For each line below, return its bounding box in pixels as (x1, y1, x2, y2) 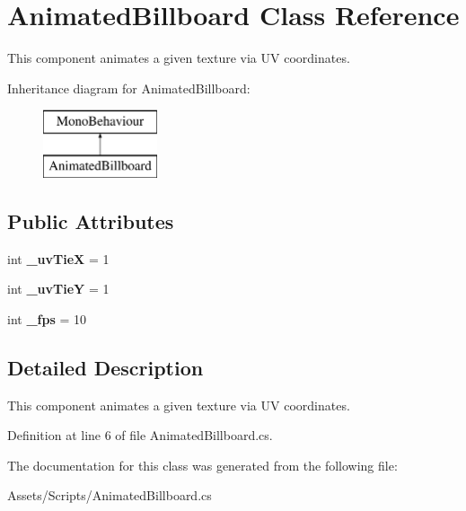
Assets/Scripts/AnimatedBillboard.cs (7, 486, 212, 505)
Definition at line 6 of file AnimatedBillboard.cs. (7, 426, 273, 445)
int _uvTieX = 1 (7, 249, 110, 268)
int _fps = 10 (7, 309, 87, 328)
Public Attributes (7, 207, 174, 234)
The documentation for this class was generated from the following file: (7, 455, 398, 474)
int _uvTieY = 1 (7, 279, 110, 298)
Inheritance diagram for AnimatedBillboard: (7, 78, 251, 97)
